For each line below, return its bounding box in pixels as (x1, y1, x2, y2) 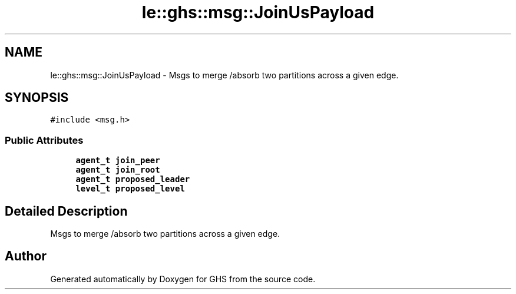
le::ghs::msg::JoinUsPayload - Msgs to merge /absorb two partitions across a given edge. (50, 70, 399, 80)
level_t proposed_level (75, 184, 185, 194)
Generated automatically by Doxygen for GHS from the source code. (50, 273, 316, 284)
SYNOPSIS (5, 90, 69, 105)
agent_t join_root (75, 165, 160, 175)
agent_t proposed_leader (75, 174, 190, 184)
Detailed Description (5, 203, 128, 219)
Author (5, 249, 47, 264)
